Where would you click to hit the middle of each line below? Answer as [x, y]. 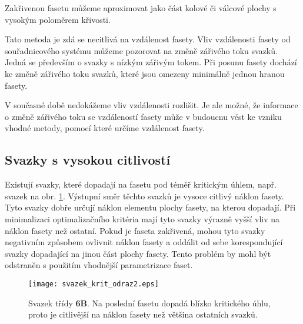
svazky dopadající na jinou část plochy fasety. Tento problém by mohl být [138, 253]
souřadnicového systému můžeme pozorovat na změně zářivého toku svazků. [141, 50]
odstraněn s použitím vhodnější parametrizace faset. [99, 265]
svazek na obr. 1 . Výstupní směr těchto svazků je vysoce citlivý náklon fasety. [144, 196]
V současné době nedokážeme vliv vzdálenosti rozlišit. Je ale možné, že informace [151, 105]
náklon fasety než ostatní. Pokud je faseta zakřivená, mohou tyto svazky [135, 230]
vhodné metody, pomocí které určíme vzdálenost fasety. [105, 128]
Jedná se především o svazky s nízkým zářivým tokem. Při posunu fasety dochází [151, 62]
